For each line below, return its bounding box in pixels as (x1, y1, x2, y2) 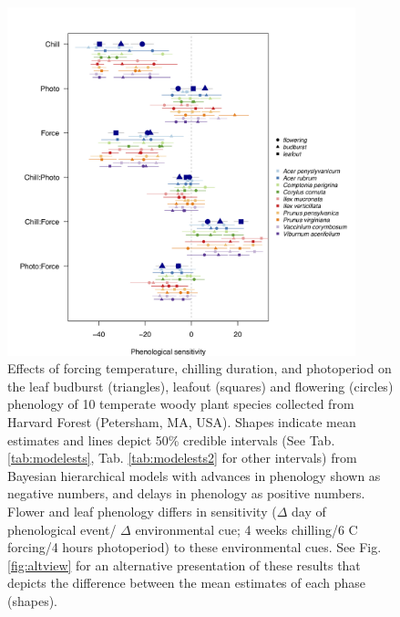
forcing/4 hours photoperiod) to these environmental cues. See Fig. (7, 538, 382, 557)
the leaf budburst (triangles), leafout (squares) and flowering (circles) (7, 376, 394, 395)
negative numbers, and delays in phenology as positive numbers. (7, 484, 365, 503)
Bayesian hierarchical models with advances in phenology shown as (7, 465, 381, 485)
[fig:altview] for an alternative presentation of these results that (7, 555, 361, 574)
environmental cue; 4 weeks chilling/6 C (135, 519, 358, 539)
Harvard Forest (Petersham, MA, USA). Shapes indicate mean (7, 412, 356, 431)
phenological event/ (7, 519, 117, 539)
